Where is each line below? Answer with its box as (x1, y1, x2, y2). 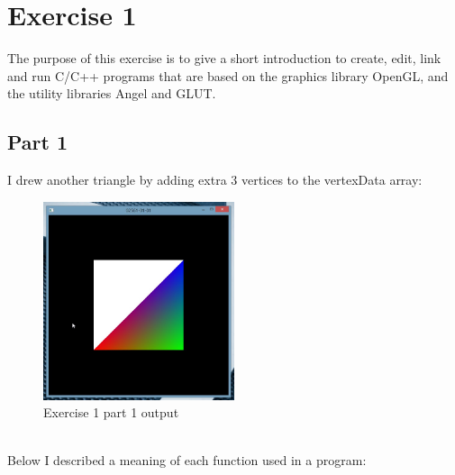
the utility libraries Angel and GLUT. (7, 84, 216, 103)
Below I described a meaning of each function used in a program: (7, 451, 367, 470)
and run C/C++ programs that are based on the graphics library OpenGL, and (7, 66, 449, 85)
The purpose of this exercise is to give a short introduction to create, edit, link (7, 49, 441, 68)
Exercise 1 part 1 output (43, 403, 179, 422)
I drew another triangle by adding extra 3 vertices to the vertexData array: (7, 170, 423, 189)
